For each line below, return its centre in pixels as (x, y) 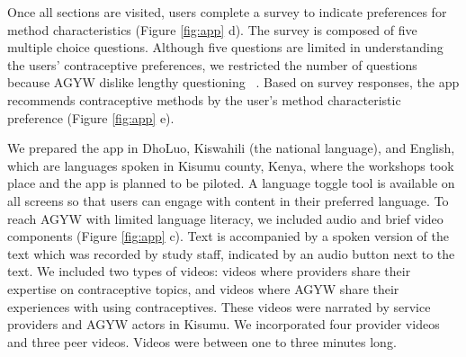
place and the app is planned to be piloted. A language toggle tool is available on (231, 183)
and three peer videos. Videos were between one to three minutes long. (202, 341)
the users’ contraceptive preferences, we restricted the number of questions (212, 64)
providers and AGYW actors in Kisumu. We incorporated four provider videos (224, 324)
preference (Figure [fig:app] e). (91, 117)
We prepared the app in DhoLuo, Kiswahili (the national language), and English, (231, 148)
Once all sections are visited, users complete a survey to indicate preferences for (227, 12)
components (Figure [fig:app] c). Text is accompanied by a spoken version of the (228, 236)
